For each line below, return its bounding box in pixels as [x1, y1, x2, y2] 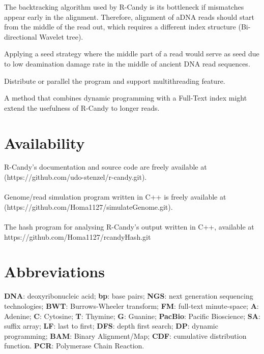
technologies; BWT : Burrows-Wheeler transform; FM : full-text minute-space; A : [4, 300, 259, 311]
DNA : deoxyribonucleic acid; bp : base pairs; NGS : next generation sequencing [4, 291, 253, 301]
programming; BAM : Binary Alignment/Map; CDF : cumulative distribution [4, 330, 247, 341]
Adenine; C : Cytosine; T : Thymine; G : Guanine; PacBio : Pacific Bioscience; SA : [4, 310, 260, 321]
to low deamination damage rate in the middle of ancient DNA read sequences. [4, 58, 250, 69]
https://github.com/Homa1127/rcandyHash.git [4, 231, 151, 242]
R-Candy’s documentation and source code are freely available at [4, 162, 207, 172]
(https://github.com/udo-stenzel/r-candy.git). [4, 172, 147, 182]
